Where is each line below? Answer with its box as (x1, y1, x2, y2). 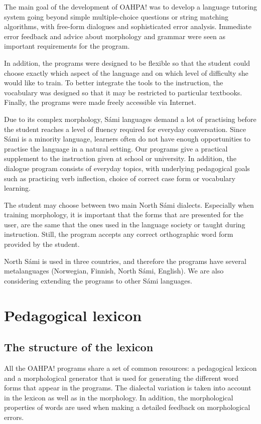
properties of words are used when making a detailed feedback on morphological (4, 402, 250, 412)
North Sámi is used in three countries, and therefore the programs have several (4, 255, 246, 266)
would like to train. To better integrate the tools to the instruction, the (4, 77, 223, 88)
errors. (4, 411, 24, 422)
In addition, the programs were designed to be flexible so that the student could (4, 57, 250, 68)
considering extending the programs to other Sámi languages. (4, 275, 192, 286)
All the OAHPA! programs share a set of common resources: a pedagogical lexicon (4, 363, 257, 373)
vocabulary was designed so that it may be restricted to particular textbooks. (4, 87, 242, 97)
